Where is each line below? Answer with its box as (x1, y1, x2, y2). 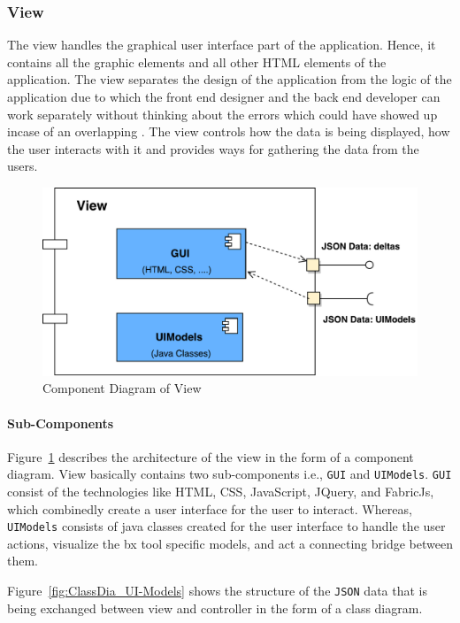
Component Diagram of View (42, 379, 202, 397)
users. (7, 157, 38, 175)
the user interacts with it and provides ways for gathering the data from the (7, 139, 419, 158)
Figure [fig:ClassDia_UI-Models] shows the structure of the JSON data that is (7, 581, 427, 600)
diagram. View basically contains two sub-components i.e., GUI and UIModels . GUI (7, 465, 452, 483)
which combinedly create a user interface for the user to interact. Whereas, (7, 499, 412, 518)
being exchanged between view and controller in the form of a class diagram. (7, 598, 423, 617)
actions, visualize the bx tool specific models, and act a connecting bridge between (7, 534, 453, 552)
